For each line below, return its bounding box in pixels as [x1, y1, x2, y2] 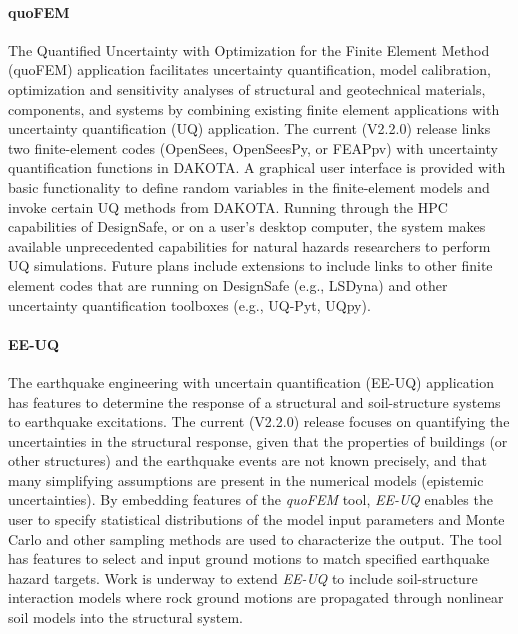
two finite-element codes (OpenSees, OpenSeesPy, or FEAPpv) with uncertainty [8, 137, 498, 158]
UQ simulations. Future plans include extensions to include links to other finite [8, 255, 493, 276]
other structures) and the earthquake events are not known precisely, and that [8, 450, 487, 471]
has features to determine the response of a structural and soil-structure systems [8, 391, 501, 412]
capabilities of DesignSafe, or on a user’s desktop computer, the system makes [8, 216, 486, 237]
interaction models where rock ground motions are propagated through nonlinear [8, 587, 504, 608]
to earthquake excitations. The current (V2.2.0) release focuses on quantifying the [8, 411, 510, 432]
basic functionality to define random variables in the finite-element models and [8, 176, 490, 197]
